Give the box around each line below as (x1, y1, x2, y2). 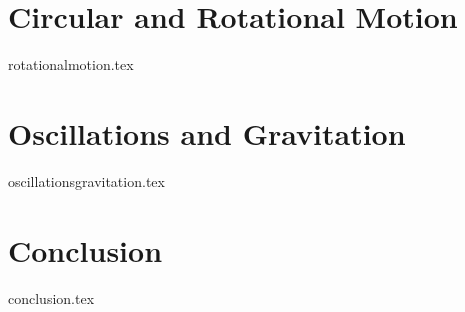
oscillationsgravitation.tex (8, 170, 165, 191)
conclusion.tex (8, 287, 95, 308)
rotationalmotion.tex (8, 54, 134, 75)
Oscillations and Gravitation (8, 112, 406, 153)
